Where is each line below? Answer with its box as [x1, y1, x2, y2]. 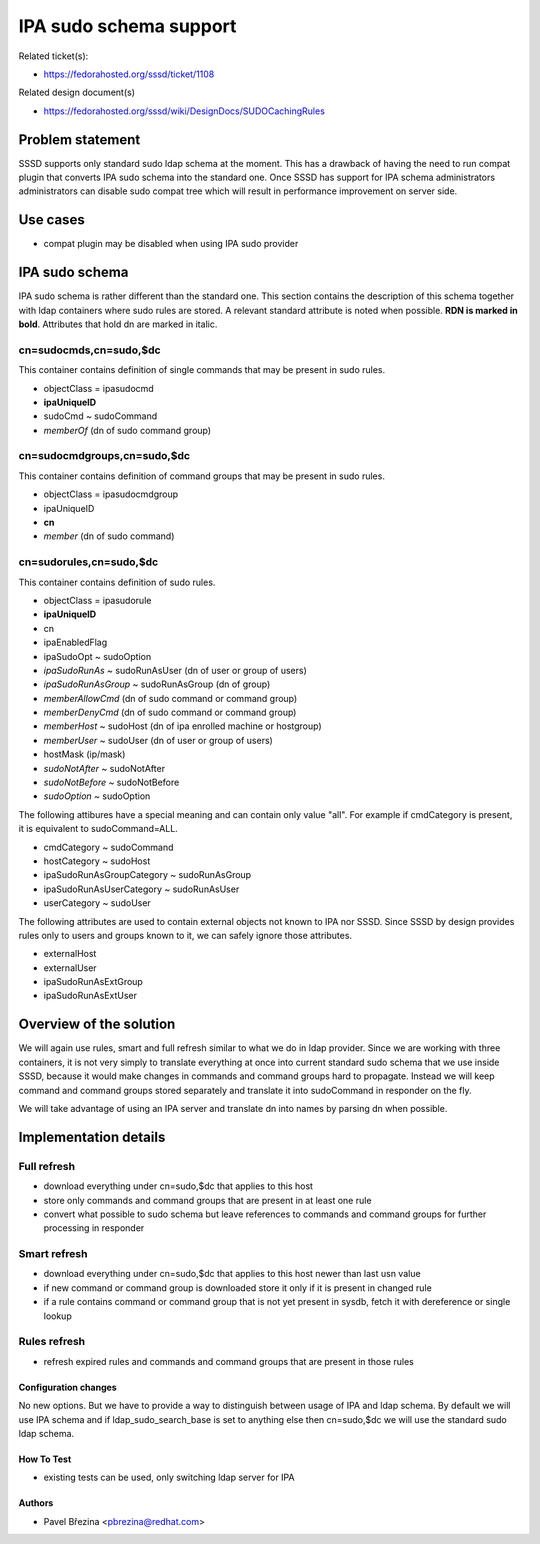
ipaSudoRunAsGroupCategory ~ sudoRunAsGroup [43, 869, 252, 881]
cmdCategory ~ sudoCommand [43, 841, 174, 853]
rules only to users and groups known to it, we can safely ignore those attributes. [18, 929, 353, 941]
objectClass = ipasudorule [43, 594, 152, 606]
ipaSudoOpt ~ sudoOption [43, 650, 152, 662]
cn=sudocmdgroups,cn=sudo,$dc [18, 449, 190, 463]
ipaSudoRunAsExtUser [43, 990, 137, 1002]
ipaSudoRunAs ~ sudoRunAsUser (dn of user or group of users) [43, 664, 307, 676]
